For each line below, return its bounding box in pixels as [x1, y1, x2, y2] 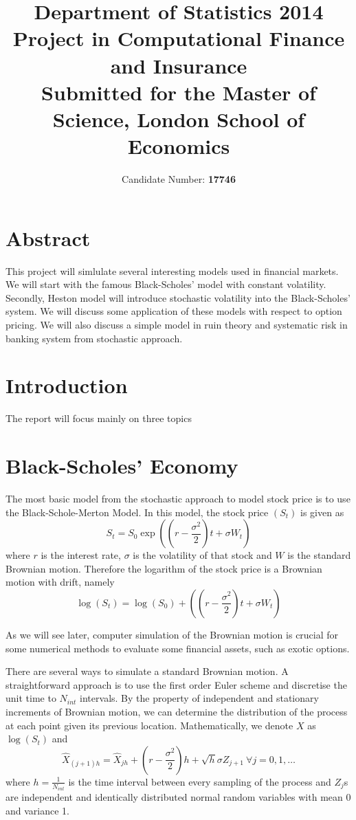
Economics [127, 132, 230, 160]
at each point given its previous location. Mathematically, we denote [5, 718, 293, 732]
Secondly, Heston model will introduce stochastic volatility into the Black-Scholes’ [5, 290, 351, 304]
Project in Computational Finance [12, 24, 345, 52]
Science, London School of [52, 104, 305, 133]
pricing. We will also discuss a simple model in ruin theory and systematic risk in [5, 317, 348, 331]
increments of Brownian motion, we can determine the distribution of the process [5, 704, 348, 718]
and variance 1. [5, 803, 69, 817]
